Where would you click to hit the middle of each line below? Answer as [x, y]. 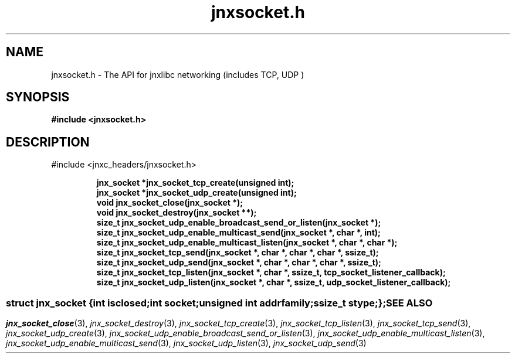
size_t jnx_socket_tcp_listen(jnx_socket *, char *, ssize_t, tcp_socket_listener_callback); [271, 272]
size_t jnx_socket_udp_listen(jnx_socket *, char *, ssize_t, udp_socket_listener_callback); [274, 282]
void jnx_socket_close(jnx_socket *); [170, 203]
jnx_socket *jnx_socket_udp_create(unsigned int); [196, 193]
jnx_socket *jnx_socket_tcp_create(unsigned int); [195, 183]
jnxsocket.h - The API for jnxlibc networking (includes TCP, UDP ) [178, 74]
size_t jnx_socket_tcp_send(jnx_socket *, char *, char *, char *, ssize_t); [238, 253]
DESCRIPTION [48, 142]
